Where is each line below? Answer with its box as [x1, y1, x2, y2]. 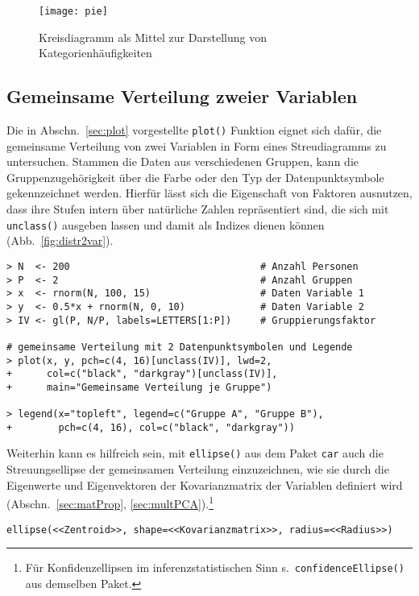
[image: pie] [39, 6, 108, 17]
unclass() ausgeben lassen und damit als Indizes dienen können [6, 216, 325, 233]
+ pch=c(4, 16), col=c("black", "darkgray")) [6, 421, 295, 433]
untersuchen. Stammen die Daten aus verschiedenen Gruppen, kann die [6, 153, 359, 170]
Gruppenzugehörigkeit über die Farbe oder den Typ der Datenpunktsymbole [6, 168, 384, 185]
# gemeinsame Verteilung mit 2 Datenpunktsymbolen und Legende [6, 341, 353, 353]
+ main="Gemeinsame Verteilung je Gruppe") [6, 381, 272, 393]
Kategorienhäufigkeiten [39, 44, 152, 61]
